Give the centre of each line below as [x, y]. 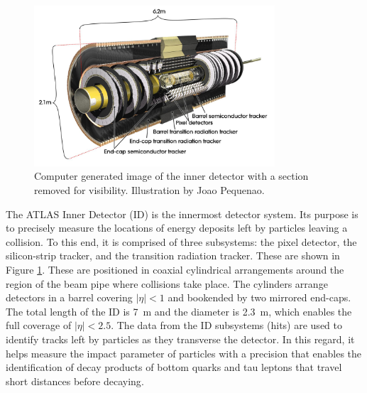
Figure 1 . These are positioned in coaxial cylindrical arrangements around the [175, 270]
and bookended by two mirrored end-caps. [259, 297]
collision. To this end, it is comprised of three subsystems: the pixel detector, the [181, 241]
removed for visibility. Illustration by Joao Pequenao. [149, 190]
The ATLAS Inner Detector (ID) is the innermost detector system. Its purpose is [182, 214]
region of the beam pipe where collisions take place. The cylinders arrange [167, 283]
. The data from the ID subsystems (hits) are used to [226, 325]
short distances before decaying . [75, 381]
